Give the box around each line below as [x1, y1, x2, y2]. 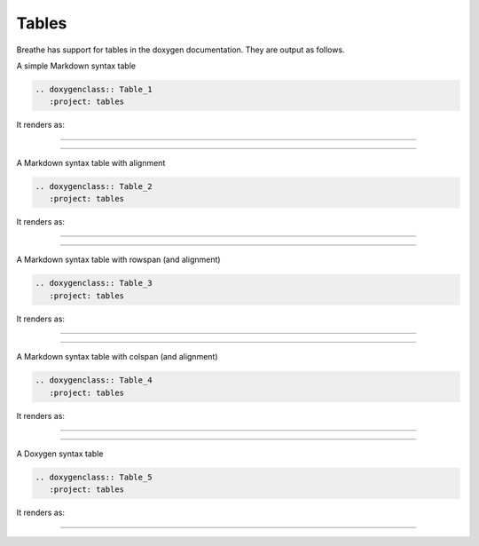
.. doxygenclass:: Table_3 [35, 278, 153, 289]
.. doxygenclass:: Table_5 [35, 471, 153, 482]
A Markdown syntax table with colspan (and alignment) [16, 352, 218, 362]
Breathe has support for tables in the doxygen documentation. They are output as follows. [16, 44, 345, 55]
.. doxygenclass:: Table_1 [35, 84, 153, 94]
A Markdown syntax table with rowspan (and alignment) [16, 254, 221, 265]
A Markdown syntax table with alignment [16, 157, 166, 168]
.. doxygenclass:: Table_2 [35, 181, 153, 191]
